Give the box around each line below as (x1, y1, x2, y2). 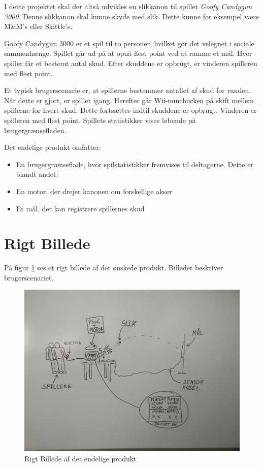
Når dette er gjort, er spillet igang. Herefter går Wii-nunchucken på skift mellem (4, 95, 254, 105)
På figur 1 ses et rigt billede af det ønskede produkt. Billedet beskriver (4, 262, 223, 273)
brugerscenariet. (4, 272, 54, 283)
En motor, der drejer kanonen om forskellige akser (16, 185, 172, 196)
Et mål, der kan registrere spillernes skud (16, 203, 145, 213)
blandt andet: (16, 169, 58, 179)
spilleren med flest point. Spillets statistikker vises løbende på (4, 114, 196, 125)
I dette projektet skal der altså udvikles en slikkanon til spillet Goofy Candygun (4, 1, 252, 11)
